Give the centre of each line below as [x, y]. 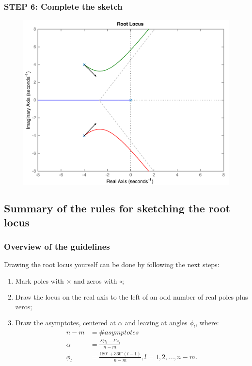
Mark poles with [39, 280]
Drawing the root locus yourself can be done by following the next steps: [112, 264]
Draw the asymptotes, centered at [66, 323]
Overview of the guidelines [57, 246]
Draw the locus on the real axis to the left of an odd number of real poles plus [132, 297]
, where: [207, 323]
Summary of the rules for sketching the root [117, 208]
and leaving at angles [156, 323]
